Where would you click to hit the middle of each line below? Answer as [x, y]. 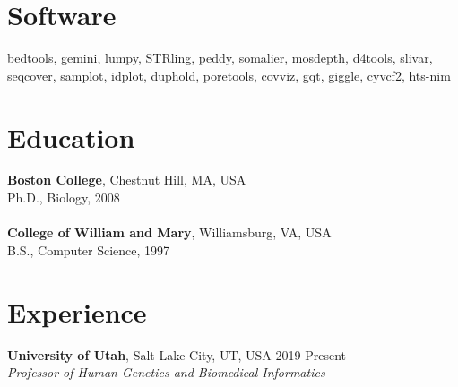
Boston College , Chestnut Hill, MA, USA [127, 180]
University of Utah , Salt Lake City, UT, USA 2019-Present [177, 354]
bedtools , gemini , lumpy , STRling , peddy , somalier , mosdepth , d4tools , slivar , [220, 58]
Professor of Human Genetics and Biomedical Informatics [166, 372]
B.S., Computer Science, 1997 [89, 249]
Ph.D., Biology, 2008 [64, 198]
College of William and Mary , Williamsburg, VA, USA [169, 232]
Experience [77, 311]
